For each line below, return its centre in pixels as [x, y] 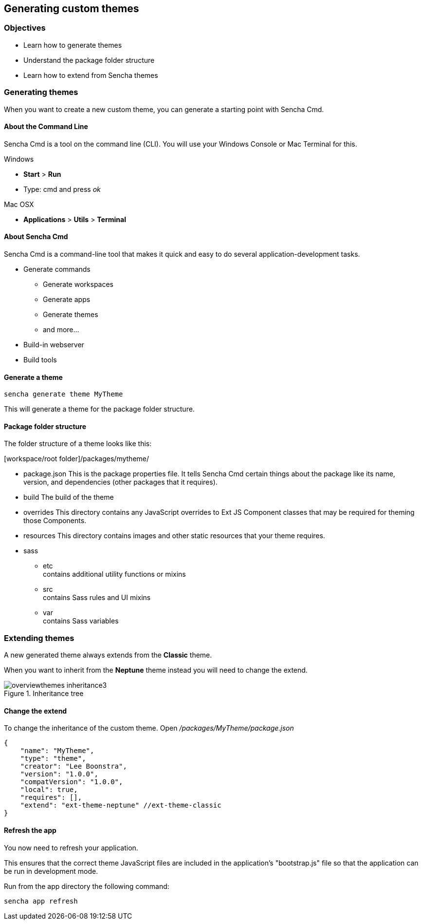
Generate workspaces [78, 284]
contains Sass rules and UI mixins [97, 598]
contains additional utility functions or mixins [114, 574]
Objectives [25, 28]
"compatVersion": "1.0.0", [72, 782]
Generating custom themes [72, 9]
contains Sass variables [81, 621]
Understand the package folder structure [89, 60]
